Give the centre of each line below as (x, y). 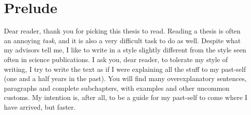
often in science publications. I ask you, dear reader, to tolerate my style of (116, 59)
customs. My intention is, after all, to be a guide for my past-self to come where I (126, 97)
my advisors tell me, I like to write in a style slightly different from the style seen (125, 50)
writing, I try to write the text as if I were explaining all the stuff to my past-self (125, 69)
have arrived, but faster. (40, 107)
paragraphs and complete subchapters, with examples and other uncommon (117, 88)
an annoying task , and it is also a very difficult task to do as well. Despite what (122, 40)
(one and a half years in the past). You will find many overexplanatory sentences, (125, 78)
